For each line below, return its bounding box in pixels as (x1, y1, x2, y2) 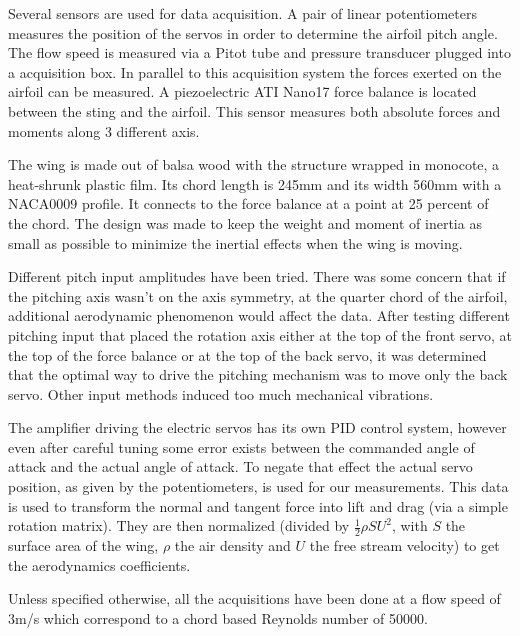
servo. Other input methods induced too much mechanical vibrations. (8, 383, 434, 404)
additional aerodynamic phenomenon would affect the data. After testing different (8, 305, 510, 326)
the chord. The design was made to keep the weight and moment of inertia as (8, 212, 482, 233)
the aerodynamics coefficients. (8, 554, 191, 575)
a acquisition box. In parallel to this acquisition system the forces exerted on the (8, 61, 502, 82)
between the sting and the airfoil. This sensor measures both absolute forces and (8, 100, 501, 121)
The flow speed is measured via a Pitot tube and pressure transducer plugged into (8, 42, 511, 63)
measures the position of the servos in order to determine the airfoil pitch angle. (8, 22, 498, 43)
